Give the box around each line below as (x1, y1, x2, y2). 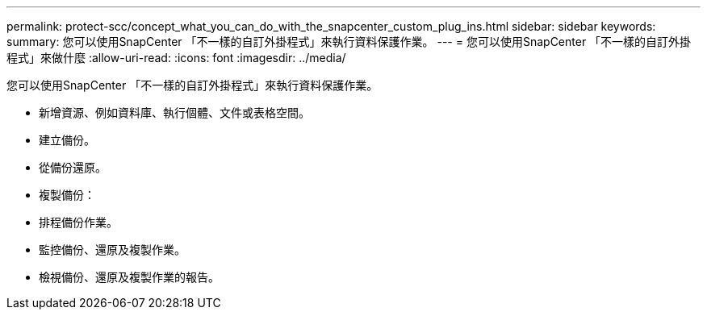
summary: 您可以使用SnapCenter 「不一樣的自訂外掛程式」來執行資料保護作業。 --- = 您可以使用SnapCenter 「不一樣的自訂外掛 (6, 35, 692, 48)
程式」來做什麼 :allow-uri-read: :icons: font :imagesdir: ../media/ (6, 51, 346, 64)
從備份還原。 (39, 160, 107, 174)
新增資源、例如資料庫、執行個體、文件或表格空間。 (39, 106, 310, 119)
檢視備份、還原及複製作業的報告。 (39, 270, 220, 284)
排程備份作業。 (39, 215, 118, 229)
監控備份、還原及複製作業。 (39, 243, 186, 256)
